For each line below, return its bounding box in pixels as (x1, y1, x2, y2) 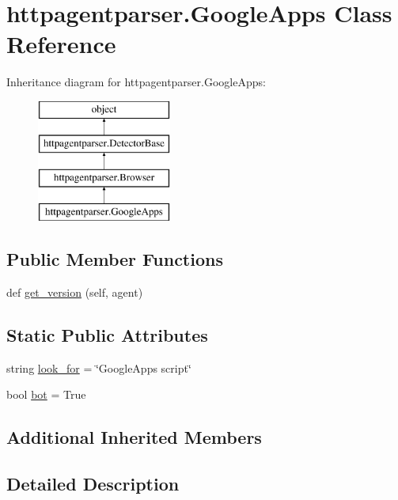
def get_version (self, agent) (6, 283, 143, 300)
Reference (6, 28, 116, 60)
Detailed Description (6, 472, 180, 496)
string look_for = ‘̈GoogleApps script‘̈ (6, 359, 191, 376)
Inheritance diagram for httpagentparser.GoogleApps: (6, 74, 266, 90)
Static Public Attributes (6, 322, 208, 347)
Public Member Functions (6, 247, 223, 271)
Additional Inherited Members (6, 425, 262, 449)
